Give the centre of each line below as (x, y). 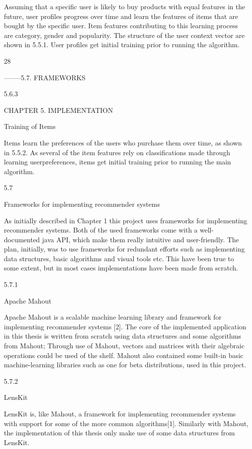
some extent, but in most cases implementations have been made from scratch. (121, 268)
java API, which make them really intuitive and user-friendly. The (141, 239)
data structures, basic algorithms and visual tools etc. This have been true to (119, 258)
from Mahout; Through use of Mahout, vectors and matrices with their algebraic (124, 346)
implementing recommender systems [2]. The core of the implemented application (125, 326)
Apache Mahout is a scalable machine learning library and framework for (113, 317)
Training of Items (30, 126)
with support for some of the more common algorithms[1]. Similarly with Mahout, (126, 423)
